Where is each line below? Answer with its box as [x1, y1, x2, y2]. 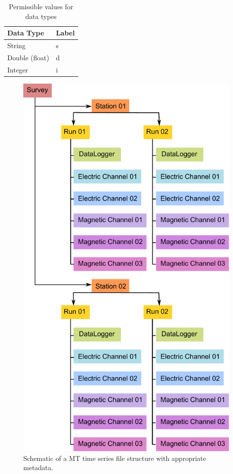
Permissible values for [9, 1, 73, 11]
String [7, 40, 26, 51]
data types [25, 11, 57, 21]
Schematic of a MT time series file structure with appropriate [23, 453, 206, 463]
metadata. [23, 462, 53, 473]
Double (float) [7, 52, 50, 62]
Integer [7, 64, 28, 74]
